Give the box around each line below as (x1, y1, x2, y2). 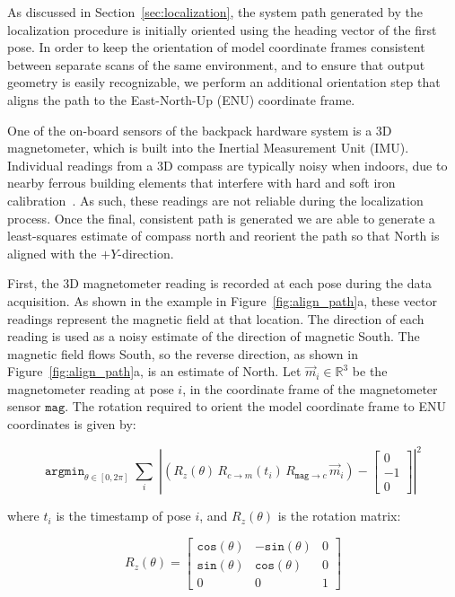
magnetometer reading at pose (7, 379, 174, 398)
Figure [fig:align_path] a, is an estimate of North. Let (7, 362, 302, 381)
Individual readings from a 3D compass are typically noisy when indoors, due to (7, 155, 448, 174)
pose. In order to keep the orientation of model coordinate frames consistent (7, 38, 425, 57)
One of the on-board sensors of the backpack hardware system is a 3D (7, 120, 392, 139)
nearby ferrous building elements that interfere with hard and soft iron (7, 173, 396, 192)
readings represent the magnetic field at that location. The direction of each (7, 309, 424, 328)
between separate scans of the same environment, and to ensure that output (7, 55, 425, 74)
